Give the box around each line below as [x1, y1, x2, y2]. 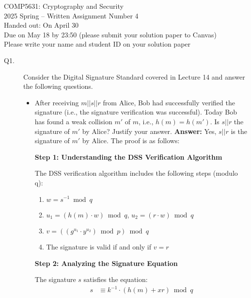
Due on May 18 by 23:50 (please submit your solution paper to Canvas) [4, 29, 217, 39]
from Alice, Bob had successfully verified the [103, 97, 235, 107]
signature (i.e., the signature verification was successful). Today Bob [34, 107, 237, 117]
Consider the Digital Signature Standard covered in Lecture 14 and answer [23, 71, 245, 82]
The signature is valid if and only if [46, 242, 152, 252]
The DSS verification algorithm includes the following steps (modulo [34, 168, 238, 178]
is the [231, 126, 247, 136]
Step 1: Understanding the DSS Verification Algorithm [34, 151, 222, 162]
